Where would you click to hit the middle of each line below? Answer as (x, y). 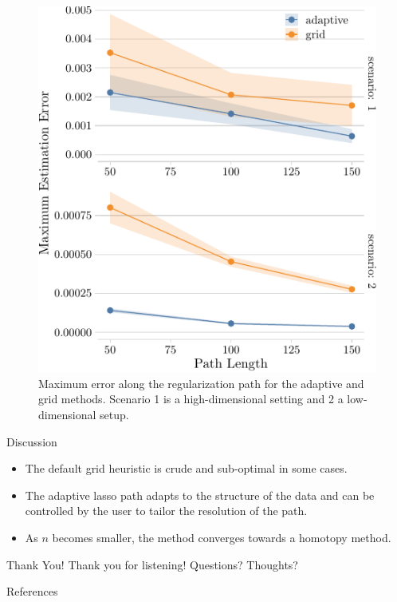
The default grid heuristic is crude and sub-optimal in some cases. (186, 468)
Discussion (32, 441)
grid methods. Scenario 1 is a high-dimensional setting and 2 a (191, 399)
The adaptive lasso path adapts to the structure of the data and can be (200, 495)
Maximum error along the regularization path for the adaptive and (201, 383)
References (32, 591)
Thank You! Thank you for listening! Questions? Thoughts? (152, 564)
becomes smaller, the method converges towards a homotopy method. (222, 537)
